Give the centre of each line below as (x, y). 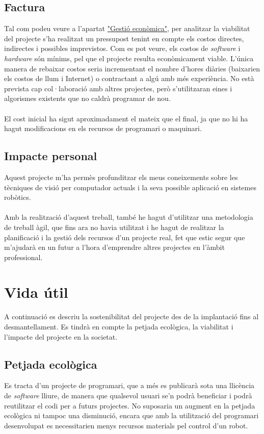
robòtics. (18, 197)
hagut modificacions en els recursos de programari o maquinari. (103, 128)
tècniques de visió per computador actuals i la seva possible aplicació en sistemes (130, 187)
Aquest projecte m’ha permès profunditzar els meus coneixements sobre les (121, 177)
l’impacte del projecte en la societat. (61, 336)
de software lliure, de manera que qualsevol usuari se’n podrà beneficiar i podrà (128, 395)
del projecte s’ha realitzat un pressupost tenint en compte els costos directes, (124, 38)
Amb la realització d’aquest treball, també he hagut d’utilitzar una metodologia (129, 217)
